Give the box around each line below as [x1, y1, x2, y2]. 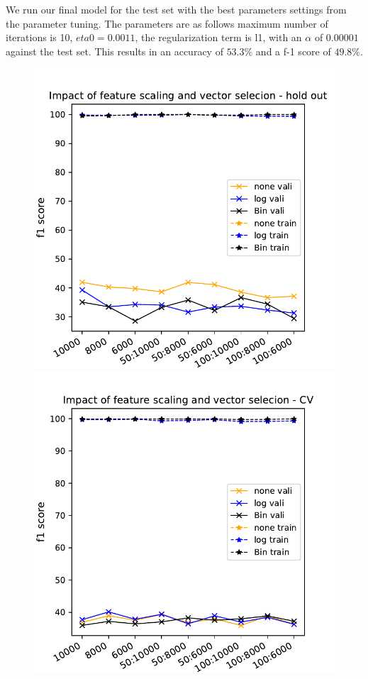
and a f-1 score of [255, 43, 331, 58]
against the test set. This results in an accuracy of [6, 43, 223, 58]
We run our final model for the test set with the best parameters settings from [6, 2, 347, 16]
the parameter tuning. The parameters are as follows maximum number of [6, 16, 328, 31]
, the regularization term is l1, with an [135, 30, 302, 45]
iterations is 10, [6, 30, 73, 45]
